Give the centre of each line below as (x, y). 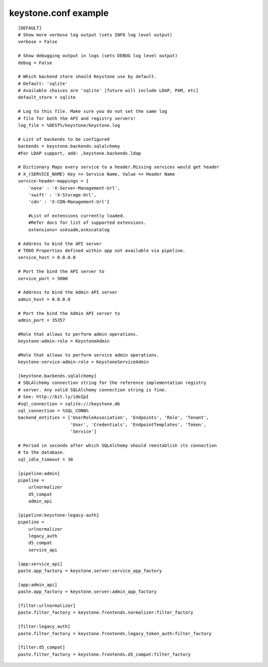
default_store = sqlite (47, 97)
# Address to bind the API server (60, 243)
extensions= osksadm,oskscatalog (69, 230)
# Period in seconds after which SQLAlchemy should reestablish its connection (117, 445)
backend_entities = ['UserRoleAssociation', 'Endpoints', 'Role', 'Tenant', (114, 418)
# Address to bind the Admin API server (68, 292)
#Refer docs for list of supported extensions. (87, 223)
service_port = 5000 (43, 278)
